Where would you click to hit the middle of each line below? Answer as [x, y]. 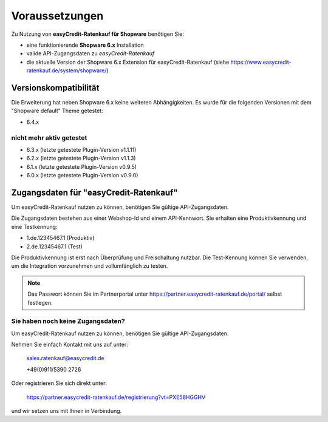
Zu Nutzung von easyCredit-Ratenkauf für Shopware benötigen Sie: [98, 34]
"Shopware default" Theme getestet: [57, 111]
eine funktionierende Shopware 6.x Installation [85, 45]
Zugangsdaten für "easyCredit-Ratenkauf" [95, 192]
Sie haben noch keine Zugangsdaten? [68, 321]
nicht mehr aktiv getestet [49, 138]
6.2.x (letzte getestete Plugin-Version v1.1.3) [81, 158]
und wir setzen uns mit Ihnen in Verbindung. [67, 411]
